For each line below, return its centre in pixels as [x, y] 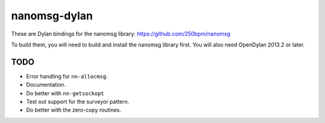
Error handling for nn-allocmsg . [67, 76]
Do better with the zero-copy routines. [74, 110]
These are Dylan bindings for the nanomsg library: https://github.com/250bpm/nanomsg [121, 34]
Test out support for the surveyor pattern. [78, 102]
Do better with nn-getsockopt [65, 93]
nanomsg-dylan [52, 16]
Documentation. [46, 85]
